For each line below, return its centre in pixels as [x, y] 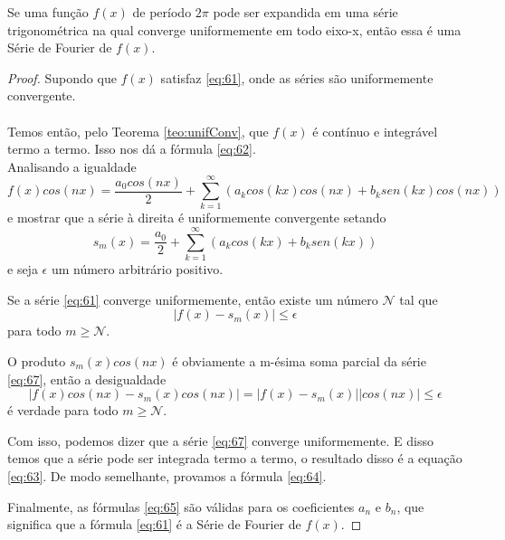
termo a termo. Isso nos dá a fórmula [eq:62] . [132, 149]
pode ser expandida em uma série [305, 12]
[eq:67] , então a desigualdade [87, 379]
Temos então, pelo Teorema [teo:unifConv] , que [138, 131]
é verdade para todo [63, 410]
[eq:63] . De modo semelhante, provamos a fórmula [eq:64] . [167, 475]
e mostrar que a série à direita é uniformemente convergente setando [197, 218]
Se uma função [48, 12]
